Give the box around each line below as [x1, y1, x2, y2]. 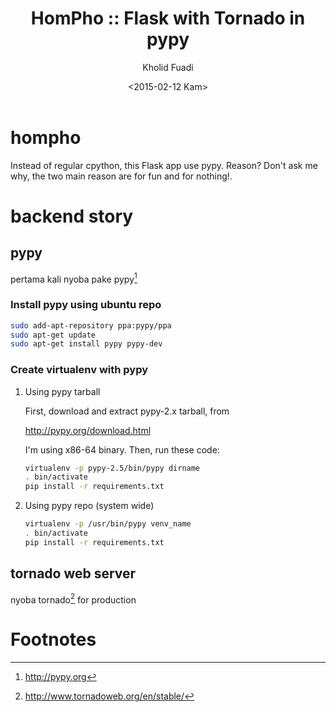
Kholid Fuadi [142, 61, 194, 73]
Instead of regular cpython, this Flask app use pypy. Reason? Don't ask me [10, 159, 318, 171]
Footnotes [10, 628, 97, 651]
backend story [10, 205, 134, 227]
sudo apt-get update [10, 330, 97, 340]
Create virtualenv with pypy [10, 363, 149, 377]
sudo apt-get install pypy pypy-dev [10, 339, 163, 349]
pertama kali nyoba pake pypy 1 [10, 271, 138, 285]
